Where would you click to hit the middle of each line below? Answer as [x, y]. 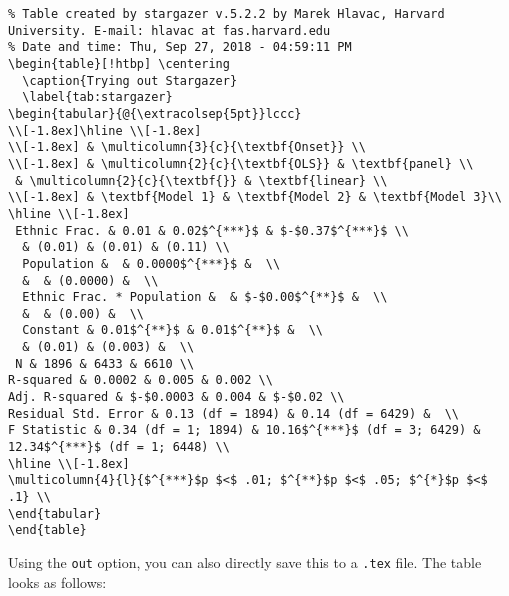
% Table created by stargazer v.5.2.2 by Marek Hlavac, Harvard [226, 14]
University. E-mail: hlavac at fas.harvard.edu [169, 30]
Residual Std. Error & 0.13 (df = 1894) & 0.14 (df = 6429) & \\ [234, 413]
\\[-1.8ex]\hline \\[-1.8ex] [105, 130]
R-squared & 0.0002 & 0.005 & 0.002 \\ [140, 380]
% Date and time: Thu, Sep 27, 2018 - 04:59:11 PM [180, 47]
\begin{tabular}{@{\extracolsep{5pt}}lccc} [155, 113]
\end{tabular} [55, 513]
